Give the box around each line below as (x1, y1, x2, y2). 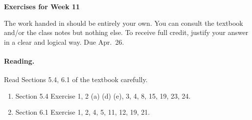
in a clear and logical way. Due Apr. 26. (4, 36, 124, 47)
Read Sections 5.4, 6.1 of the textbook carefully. (4, 74, 148, 85)
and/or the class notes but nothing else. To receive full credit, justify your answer (4, 27, 249, 37)
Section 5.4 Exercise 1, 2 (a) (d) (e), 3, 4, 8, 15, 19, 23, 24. (15, 90, 191, 101)
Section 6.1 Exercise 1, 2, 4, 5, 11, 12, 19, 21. (15, 107, 150, 117)
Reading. (4, 55, 35, 66)
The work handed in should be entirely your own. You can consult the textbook (4, 17, 243, 28)
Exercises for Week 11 (4, 1, 80, 11)
